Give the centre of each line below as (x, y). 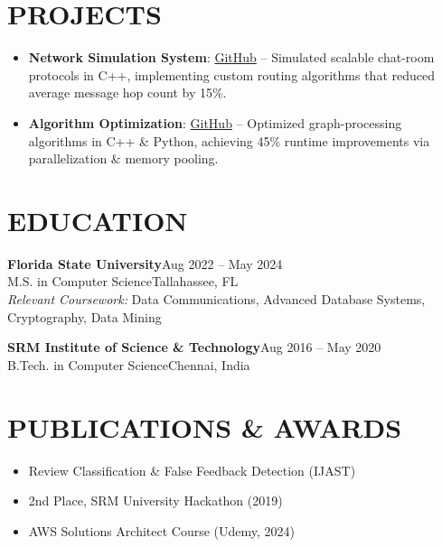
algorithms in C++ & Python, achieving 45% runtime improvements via (229, 140)
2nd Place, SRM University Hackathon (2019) (155, 501)
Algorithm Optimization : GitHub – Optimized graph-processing (215, 122)
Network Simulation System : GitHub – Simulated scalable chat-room (231, 57)
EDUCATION (98, 220)
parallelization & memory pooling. (123, 158)
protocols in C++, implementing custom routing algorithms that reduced (231, 74)
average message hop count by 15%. (127, 93)
